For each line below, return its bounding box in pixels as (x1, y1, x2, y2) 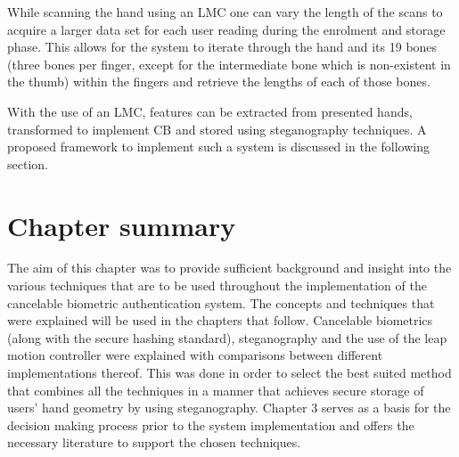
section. (7, 154, 48, 173)
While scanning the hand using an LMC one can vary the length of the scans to (7, 3, 443, 20)
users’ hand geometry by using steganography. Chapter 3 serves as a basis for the (7, 398, 451, 417)
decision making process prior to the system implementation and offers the (7, 415, 414, 434)
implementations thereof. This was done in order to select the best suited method (7, 363, 452, 382)
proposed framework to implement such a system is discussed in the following (7, 137, 430, 156)
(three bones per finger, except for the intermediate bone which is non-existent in (7, 54, 451, 73)
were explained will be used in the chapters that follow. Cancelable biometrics (7, 311, 433, 330)
